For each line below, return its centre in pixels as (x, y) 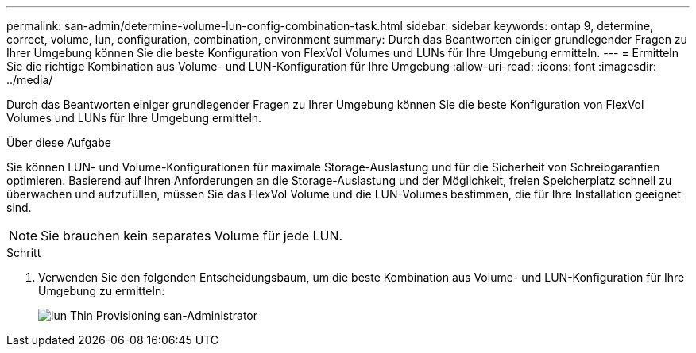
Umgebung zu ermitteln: (102, 291)
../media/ (30, 80)
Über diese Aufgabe (59, 142)
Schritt (24, 253)
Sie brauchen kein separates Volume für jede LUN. (192, 236)
